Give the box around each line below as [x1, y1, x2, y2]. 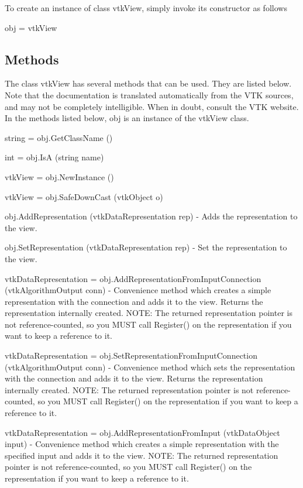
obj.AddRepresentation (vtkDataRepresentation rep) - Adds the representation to [5, 210, 298, 222]
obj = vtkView [5, 21, 57, 33]
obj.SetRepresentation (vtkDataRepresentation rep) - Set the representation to [5, 241, 287, 253]
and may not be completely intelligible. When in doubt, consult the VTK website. [5, 100, 299, 112]
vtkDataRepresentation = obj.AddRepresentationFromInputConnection [5, 272, 261, 284]
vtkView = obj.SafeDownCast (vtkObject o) [5, 190, 163, 202]
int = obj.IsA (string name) [5, 151, 104, 163]
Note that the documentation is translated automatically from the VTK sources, [5, 88, 294, 101]
